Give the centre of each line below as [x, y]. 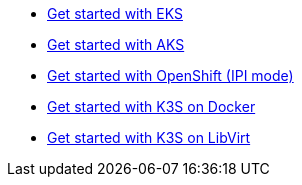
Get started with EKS [115, 13]
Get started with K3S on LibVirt [149, 137]
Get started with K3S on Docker [151, 106]
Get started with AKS [116, 44]
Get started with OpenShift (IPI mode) [170, 75]
